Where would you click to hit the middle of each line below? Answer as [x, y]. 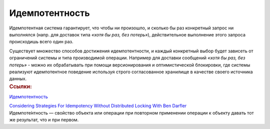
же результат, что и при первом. [44, 120]
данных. [18, 79]
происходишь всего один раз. [41, 42]
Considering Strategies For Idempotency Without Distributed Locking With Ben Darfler [98, 106]
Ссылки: [20, 86]
